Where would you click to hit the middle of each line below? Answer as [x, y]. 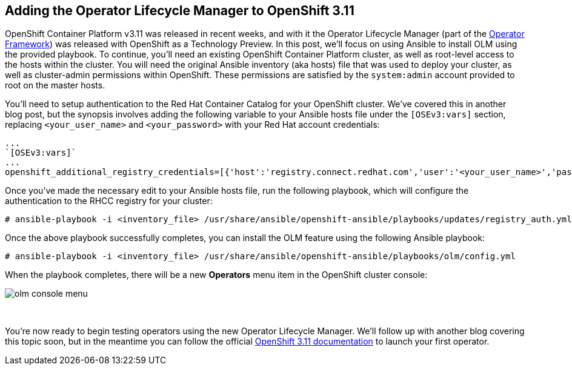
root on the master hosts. [55, 85]
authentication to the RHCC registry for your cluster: [109, 201]
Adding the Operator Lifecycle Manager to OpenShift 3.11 [180, 11]
